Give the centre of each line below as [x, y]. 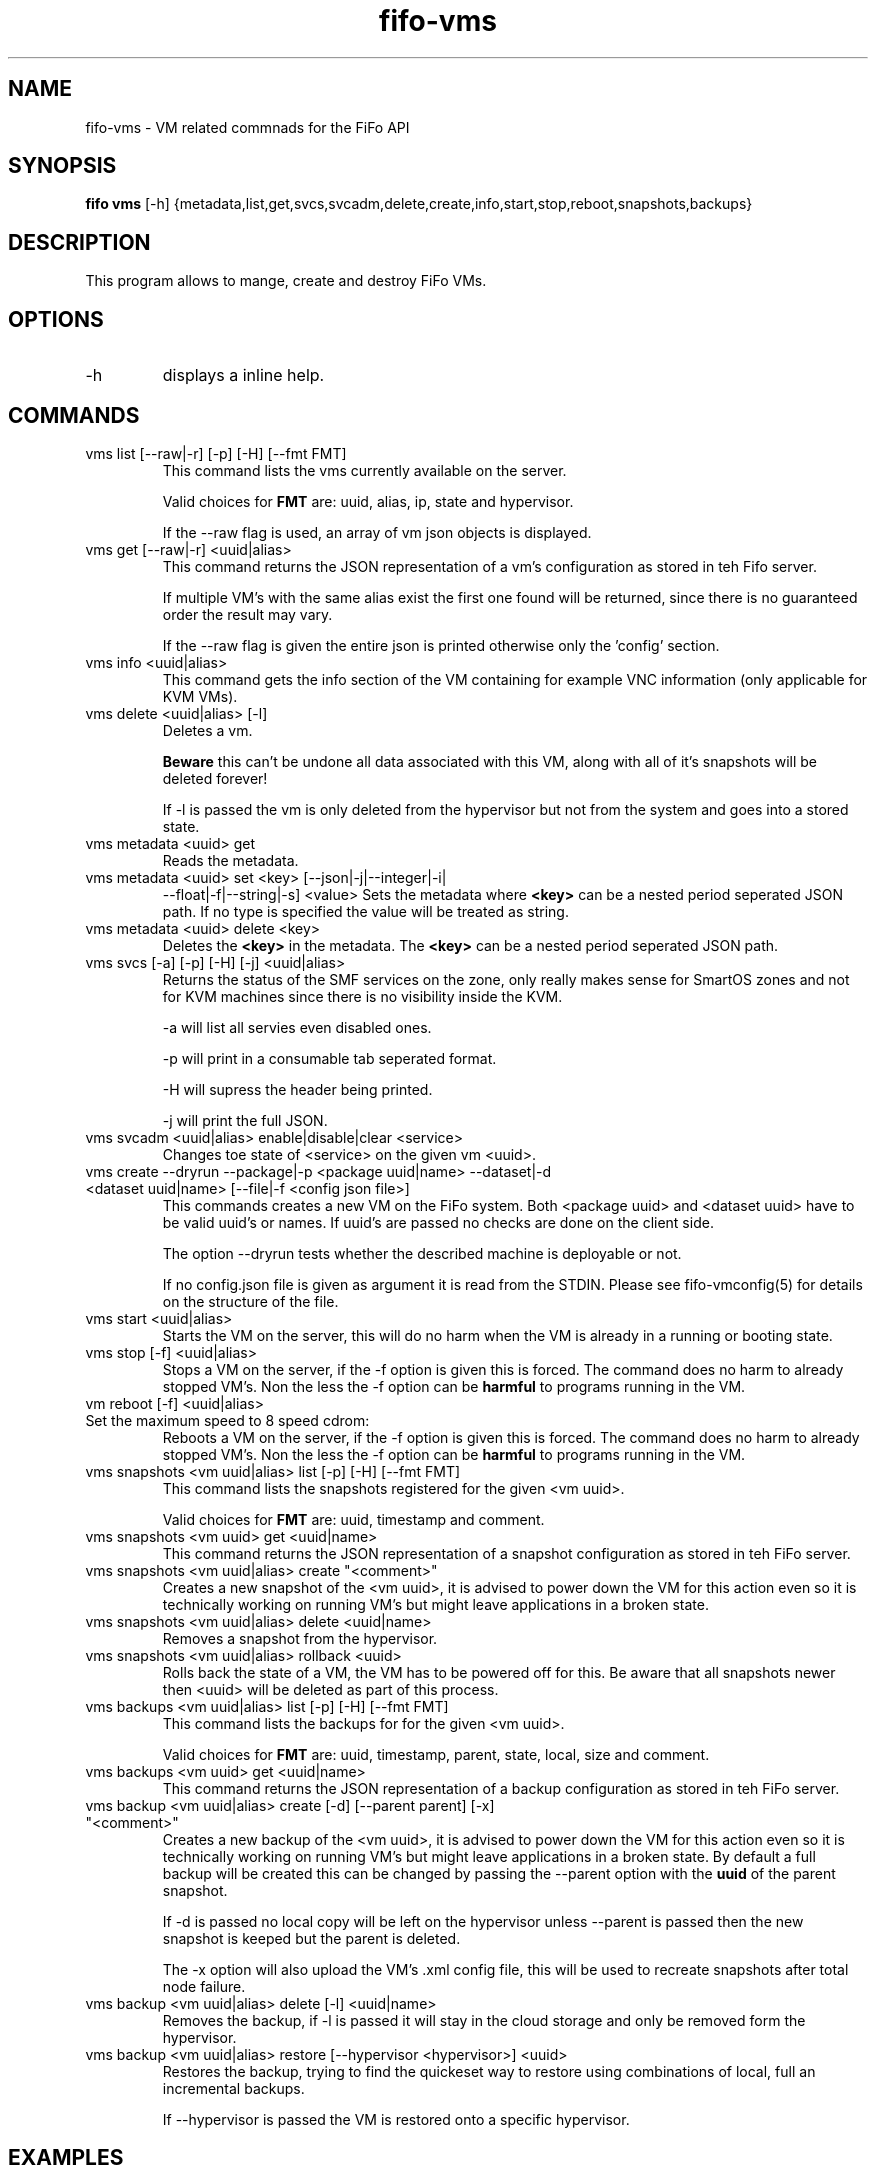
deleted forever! [215, 778]
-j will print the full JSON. [245, 1120]
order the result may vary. [247, 614]
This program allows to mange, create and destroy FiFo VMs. [286, 281]
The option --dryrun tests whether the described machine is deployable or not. [422, 1253]
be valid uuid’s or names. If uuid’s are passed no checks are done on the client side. [438, 1222]
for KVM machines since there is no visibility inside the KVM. [362, 996]
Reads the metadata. [230, 860]
